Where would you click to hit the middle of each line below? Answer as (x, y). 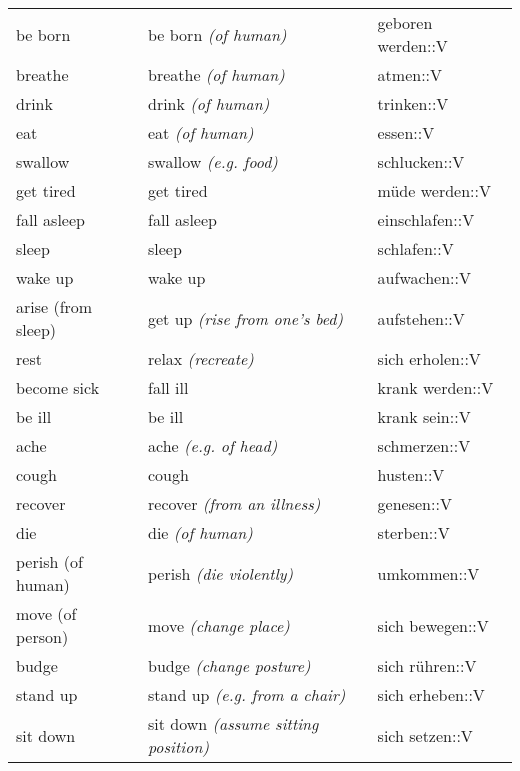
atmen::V (410, 74)
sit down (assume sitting (233, 723)
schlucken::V (421, 161)
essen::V (406, 132)
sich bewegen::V (433, 625)
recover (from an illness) (234, 503)
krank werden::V (435, 387)
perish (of (49, 561)
